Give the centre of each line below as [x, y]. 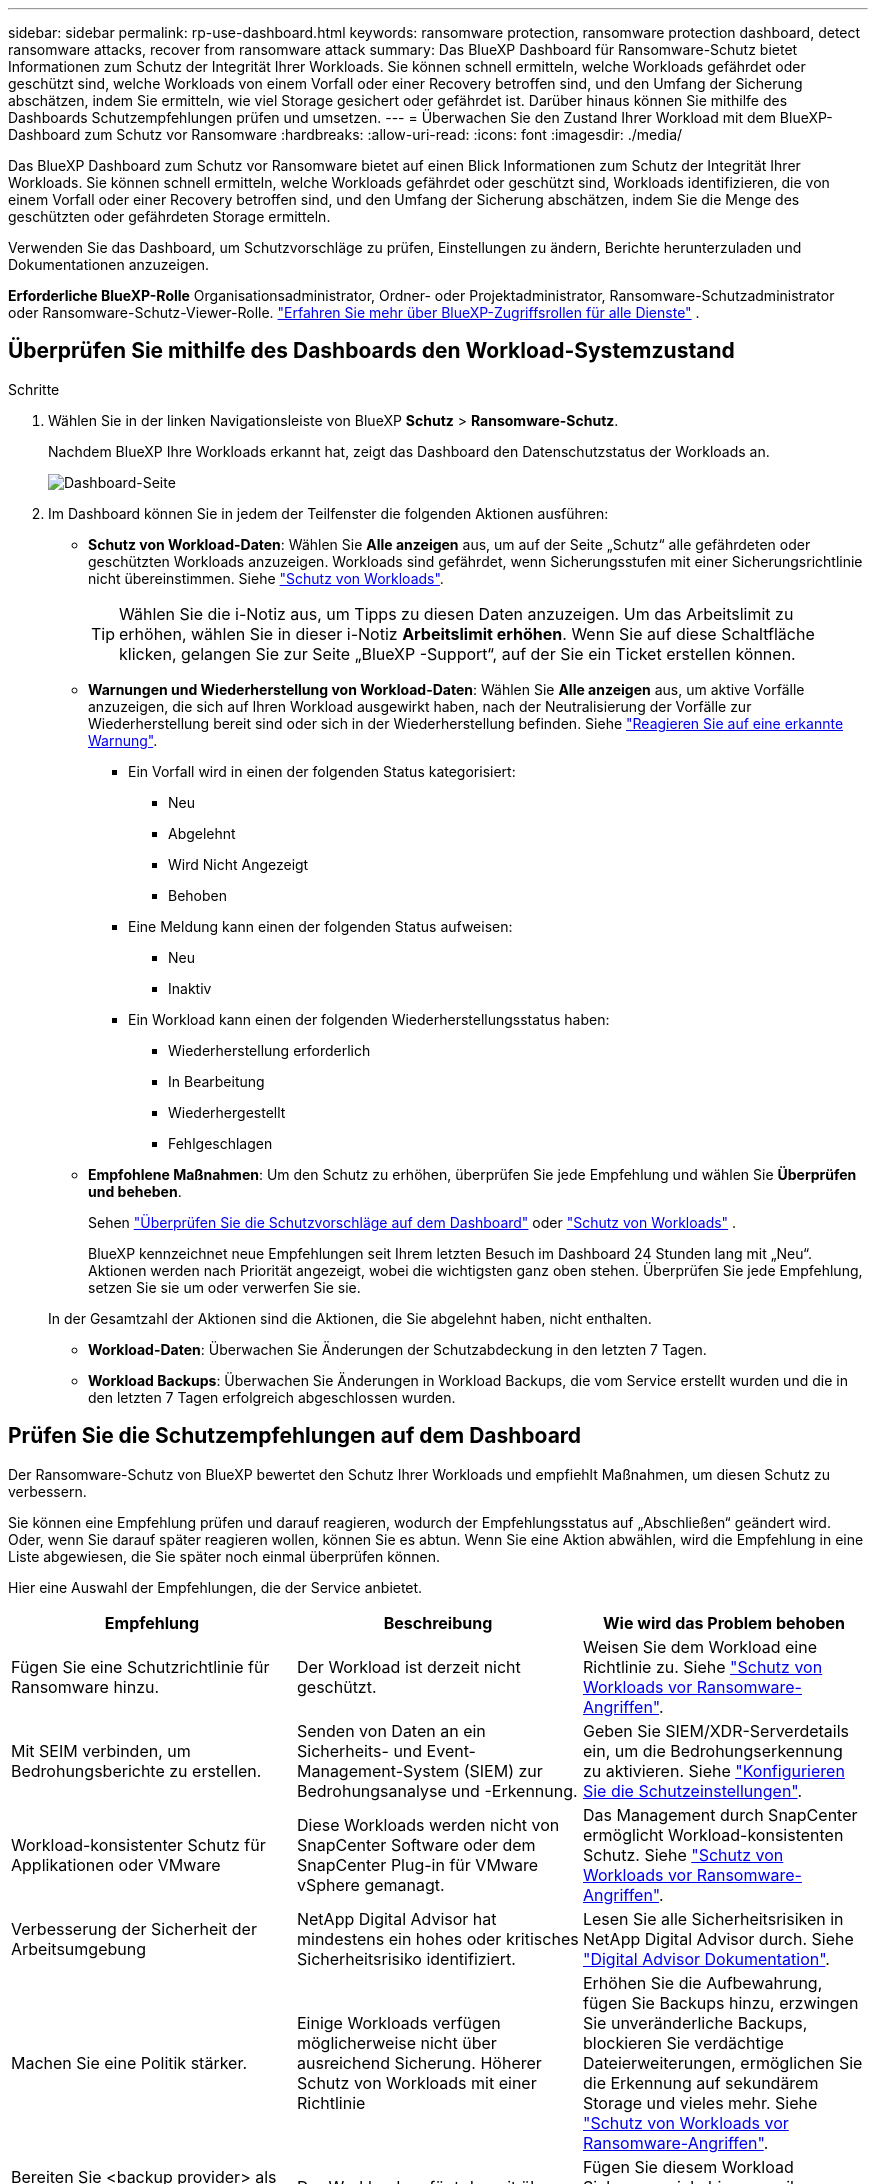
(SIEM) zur [503, 1770]
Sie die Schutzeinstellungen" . [692, 1790]
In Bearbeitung [216, 1081]
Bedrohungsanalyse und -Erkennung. [437, 1790]
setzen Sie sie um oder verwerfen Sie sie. [224, 1287]
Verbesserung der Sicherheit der [134, 1928]
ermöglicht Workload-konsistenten [713, 1834]
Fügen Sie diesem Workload [688, 2166]
